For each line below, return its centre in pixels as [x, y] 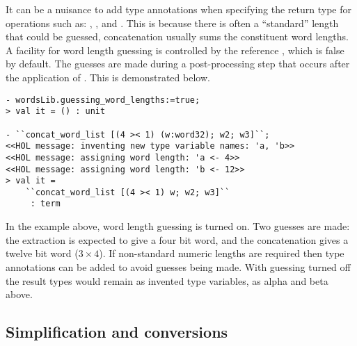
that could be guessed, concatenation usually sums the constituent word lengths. [177, 36]
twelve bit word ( [42, 253]
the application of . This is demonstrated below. [108, 77]
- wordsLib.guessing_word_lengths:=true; [103, 100]
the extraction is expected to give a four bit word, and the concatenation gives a [177, 239]
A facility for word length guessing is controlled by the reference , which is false [175, 50]
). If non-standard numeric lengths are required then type [222, 253]
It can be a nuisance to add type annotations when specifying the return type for [178, 9]
